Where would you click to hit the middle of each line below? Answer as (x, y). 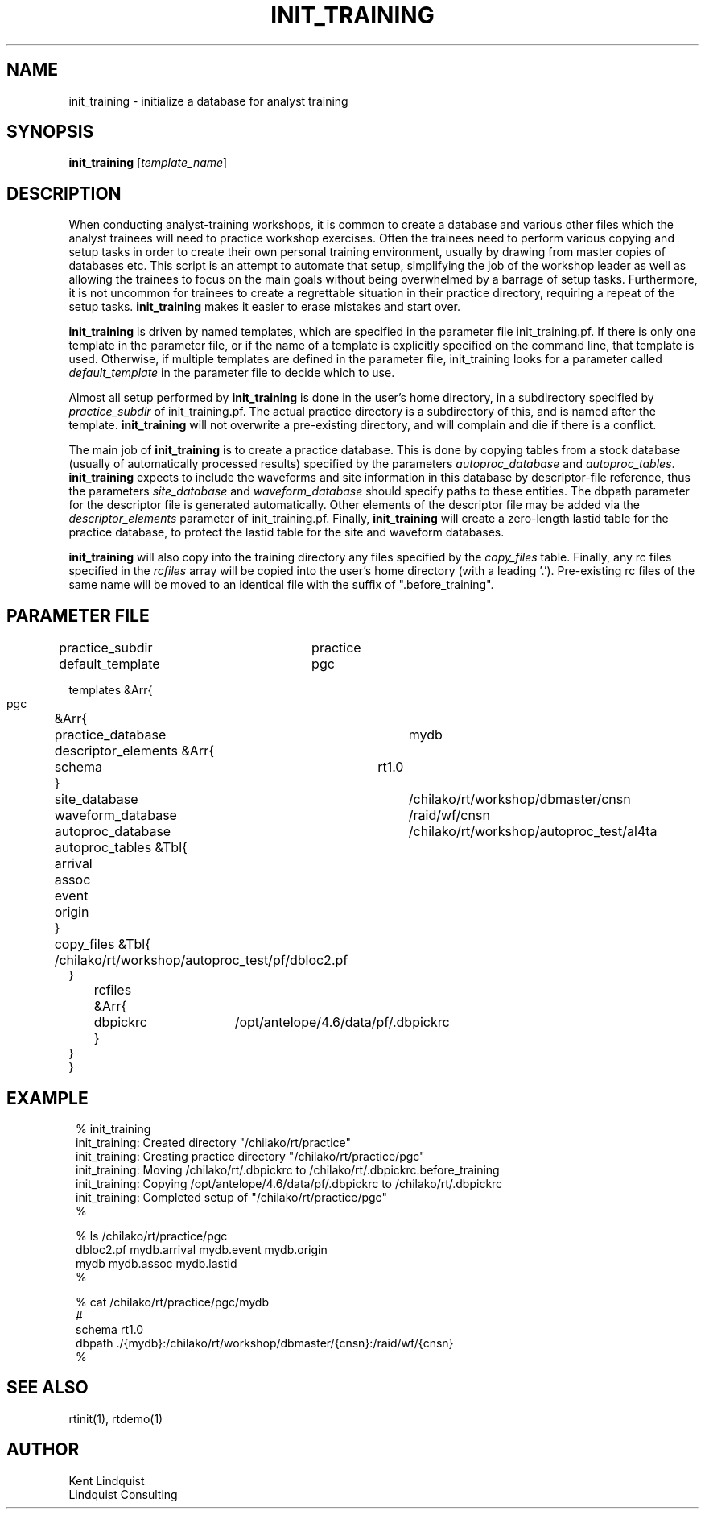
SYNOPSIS (50, 132)
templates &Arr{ (111, 690)
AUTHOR (43, 1450)
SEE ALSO (47, 1388)
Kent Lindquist (107, 1480)
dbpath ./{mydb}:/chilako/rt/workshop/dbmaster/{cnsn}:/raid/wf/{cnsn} (265, 1343)
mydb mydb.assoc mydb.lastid (157, 1263)
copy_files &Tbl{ (103, 944)
